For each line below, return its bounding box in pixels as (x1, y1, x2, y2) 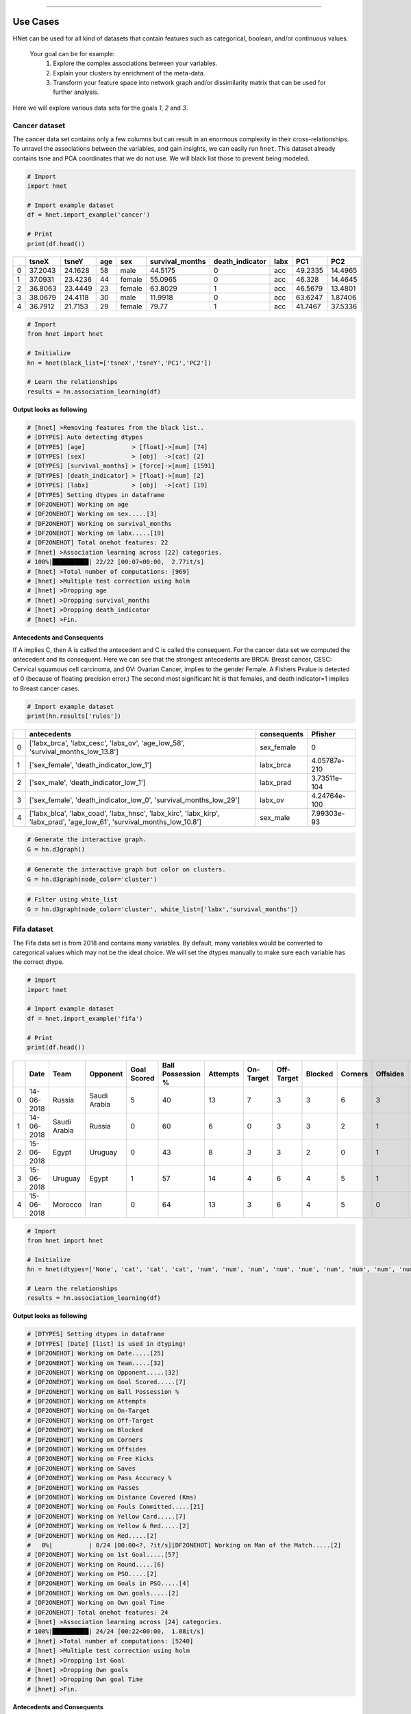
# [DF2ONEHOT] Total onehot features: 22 (27, 539, 169, 546)
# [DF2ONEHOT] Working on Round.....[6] (27, 1560, 164, 1568)
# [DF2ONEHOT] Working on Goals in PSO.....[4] (27, 1580, 190, 1587)
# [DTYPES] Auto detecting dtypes (27, 433, 143, 442)
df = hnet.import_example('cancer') (27, 211, 151, 219)
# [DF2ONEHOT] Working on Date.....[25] (27, 1349, 164, 1357)
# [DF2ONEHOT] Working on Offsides (27, 1445, 147, 1453)
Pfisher (311, 729, 336, 738)
